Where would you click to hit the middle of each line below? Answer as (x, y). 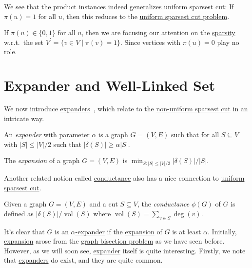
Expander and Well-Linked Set (110, 85)
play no (228, 42)
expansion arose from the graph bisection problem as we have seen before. (114, 241)
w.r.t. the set (24, 42)
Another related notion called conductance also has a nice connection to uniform (124, 177)
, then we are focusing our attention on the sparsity (158, 32)
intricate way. (24, 118)
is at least (187, 231)
